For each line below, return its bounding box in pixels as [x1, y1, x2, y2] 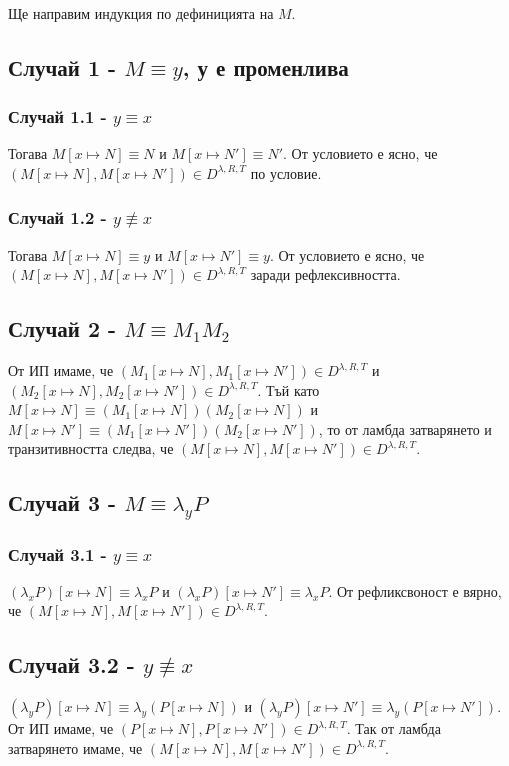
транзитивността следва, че [8, 438, 174, 459]
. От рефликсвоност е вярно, [328, 580, 502, 601]
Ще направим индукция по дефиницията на [8, 2, 274, 23]
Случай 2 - [8, 313, 117, 344]
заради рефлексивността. [250, 264, 401, 285]
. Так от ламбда [346, 718, 441, 739]
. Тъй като [257, 379, 320, 400]
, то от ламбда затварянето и [318, 418, 492, 439]
